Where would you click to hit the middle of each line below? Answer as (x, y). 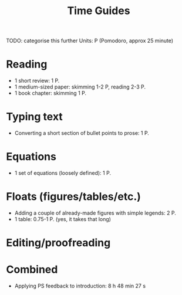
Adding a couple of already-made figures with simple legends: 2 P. (95, 213)
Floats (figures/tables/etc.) (73, 197)
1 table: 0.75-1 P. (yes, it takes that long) (63, 219)
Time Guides (99, 11)
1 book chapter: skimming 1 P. (50, 93)
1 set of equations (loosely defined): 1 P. (63, 173)
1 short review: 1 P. (37, 81)
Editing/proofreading (58, 243)
